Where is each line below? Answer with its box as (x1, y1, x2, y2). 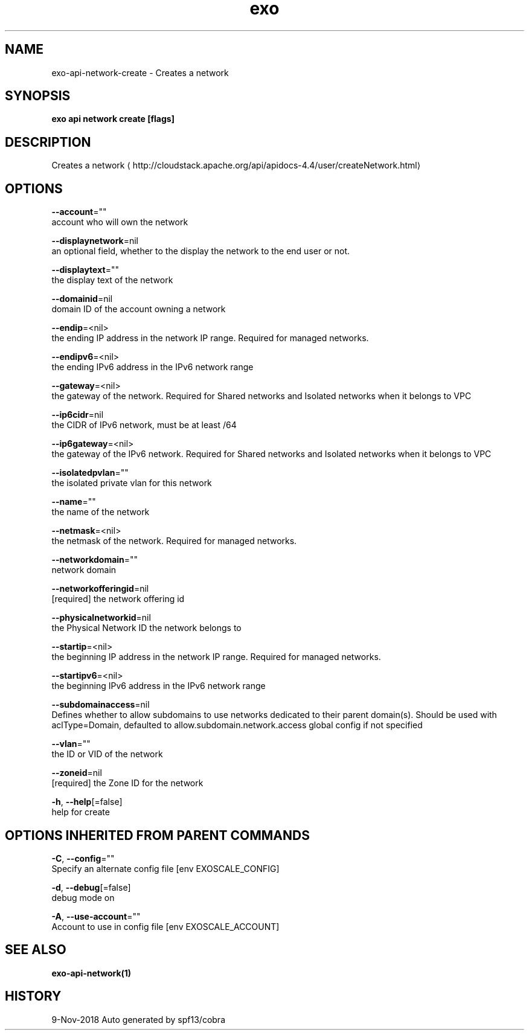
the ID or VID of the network (51, 749, 163, 760)
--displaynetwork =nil (51, 236, 139, 246)
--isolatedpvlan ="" (51, 467, 129, 478)
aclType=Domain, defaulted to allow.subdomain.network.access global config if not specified (51, 720, 423, 731)
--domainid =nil (51, 293, 113, 304)
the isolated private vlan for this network (51, 478, 212, 489)
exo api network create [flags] (51, 114, 175, 124)
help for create (51, 807, 110, 818)
